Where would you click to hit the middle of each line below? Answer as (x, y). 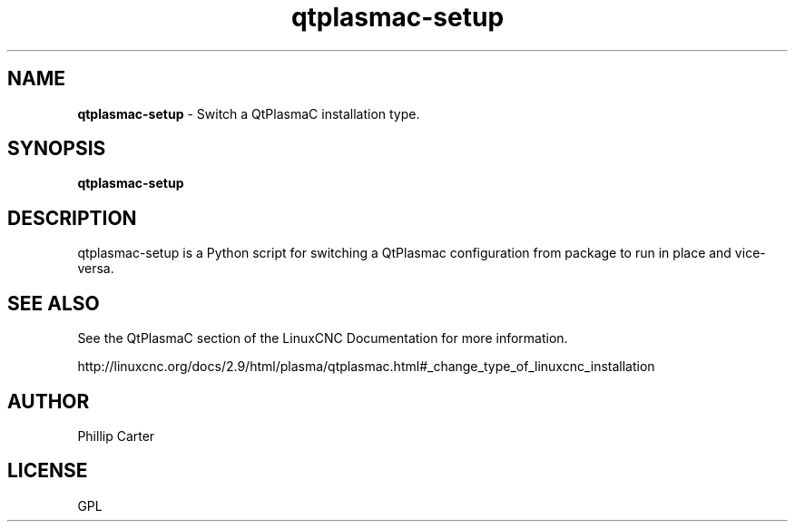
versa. (96, 269)
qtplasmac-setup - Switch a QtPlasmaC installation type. (249, 113)
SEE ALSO (54, 303)
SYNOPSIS (57, 149)
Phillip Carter (116, 436)
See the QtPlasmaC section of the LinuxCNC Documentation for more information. (323, 338)
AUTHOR (49, 401)
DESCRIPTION (72, 218)
